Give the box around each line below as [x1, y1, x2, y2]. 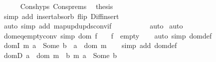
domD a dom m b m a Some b [3, 49, 117, 60]
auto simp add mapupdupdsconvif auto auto [3, 20, 183, 31]
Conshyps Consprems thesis [20, 1, 113, 11]
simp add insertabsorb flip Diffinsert [3, 10, 119, 21]
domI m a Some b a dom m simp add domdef [3, 40, 177, 50]
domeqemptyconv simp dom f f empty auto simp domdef [3, 30, 212, 40]
